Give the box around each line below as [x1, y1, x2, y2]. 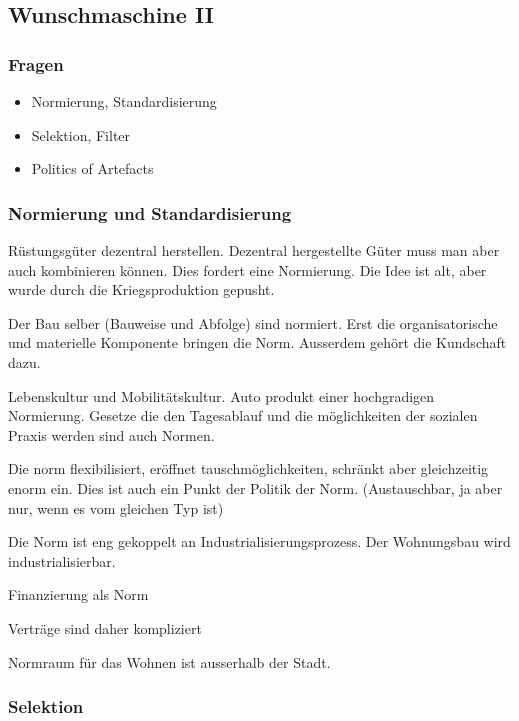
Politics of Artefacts [31, 158, 154, 179]
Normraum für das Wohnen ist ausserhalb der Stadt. [8, 651, 331, 672]
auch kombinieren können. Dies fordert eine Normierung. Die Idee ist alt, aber [8, 259, 487, 280]
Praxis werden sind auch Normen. [8, 424, 215, 445]
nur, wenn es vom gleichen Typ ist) [8, 497, 224, 518]
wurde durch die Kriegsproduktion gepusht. [8, 279, 275, 300]
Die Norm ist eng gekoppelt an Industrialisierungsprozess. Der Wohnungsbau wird [8, 531, 511, 552]
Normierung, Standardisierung [31, 91, 217, 111]
